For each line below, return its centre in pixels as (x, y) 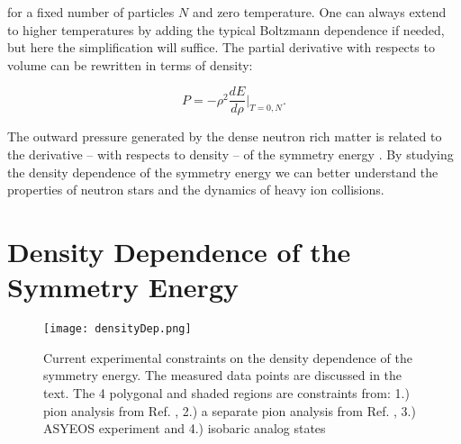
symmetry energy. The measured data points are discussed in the (223, 375)
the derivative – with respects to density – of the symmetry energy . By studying (230, 154)
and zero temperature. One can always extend (319, 12)
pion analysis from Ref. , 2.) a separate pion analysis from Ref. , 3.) (230, 410)
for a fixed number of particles (91, 12)
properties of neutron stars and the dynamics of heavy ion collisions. (196, 190)
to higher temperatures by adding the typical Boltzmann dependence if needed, (226, 29)
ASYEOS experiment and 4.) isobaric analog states (185, 428)
